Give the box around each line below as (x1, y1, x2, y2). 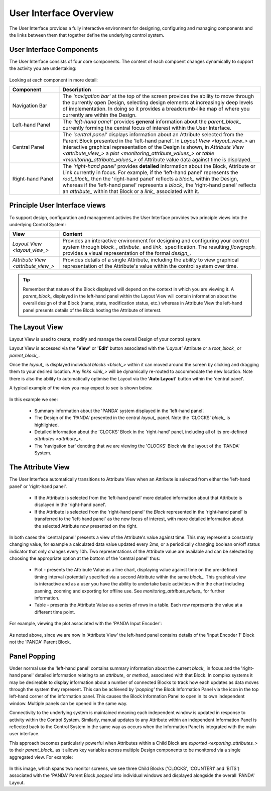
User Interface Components (9, 45, 98, 54)
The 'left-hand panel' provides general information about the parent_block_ (62, 118, 241, 125)
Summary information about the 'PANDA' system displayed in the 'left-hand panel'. (34, 408, 205, 414)
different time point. (34, 609, 75, 615)
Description (62, 86, 91, 93)
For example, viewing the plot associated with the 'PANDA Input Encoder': (9, 621, 162, 627)
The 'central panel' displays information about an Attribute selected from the (62, 131, 243, 138)
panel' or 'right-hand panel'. (9, 483, 67, 489)
